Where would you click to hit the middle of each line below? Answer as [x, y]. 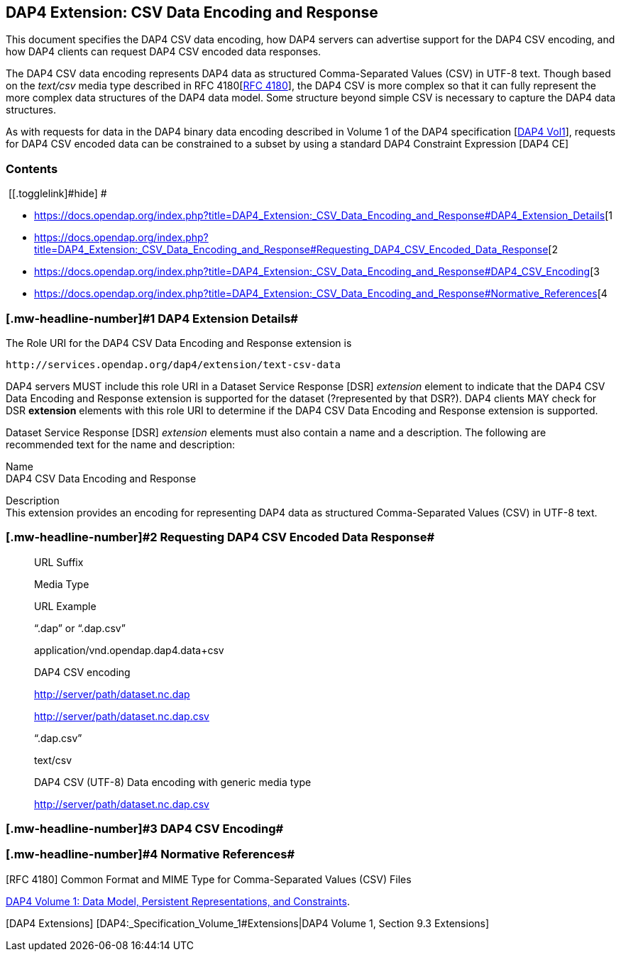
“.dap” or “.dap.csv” [80, 628]
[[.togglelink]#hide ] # [57, 194]
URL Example [65, 606]
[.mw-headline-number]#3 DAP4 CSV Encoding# [145, 829]
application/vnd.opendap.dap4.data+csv [129, 650]
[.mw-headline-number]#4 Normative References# [150, 854]
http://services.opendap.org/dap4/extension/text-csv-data [174, 364]
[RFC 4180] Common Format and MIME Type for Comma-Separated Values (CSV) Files [209, 879]
